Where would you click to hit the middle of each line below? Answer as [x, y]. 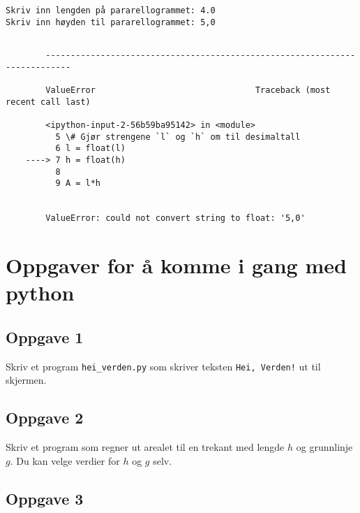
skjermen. [26, 380]
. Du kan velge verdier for [65, 460]
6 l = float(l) [90, 149]
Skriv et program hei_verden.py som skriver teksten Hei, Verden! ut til [163, 366]
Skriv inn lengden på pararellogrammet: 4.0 [111, 10]
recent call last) [48, 102]
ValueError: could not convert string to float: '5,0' [175, 218]
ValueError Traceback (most [188, 90]
